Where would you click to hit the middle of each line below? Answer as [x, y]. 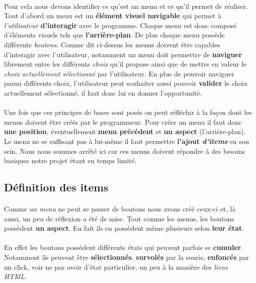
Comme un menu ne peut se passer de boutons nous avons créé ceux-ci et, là [120, 209]
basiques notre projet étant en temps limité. [70, 160]
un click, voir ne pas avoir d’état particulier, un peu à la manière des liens [116, 266]
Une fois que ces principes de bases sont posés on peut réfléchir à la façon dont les [128, 112]
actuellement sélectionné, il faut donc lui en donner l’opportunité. [103, 92]
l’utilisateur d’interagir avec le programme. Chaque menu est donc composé [120, 25]
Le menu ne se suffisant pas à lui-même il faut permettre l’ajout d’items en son [127, 141]
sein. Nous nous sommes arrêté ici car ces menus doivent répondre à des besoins [125, 151]
